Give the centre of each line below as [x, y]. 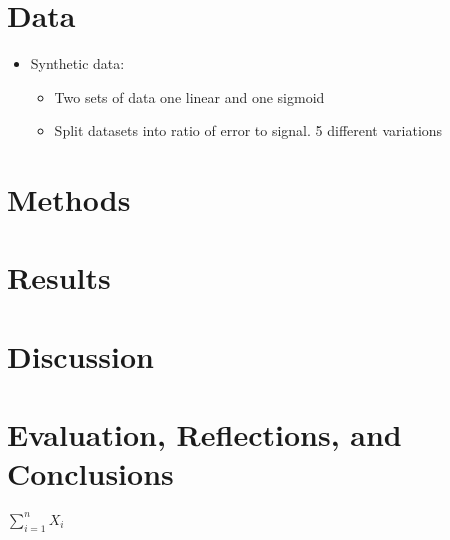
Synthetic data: [77, 63]
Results [59, 277]
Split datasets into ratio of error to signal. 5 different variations [248, 130]
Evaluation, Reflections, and [204, 434]
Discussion [80, 355]
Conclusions [90, 473]
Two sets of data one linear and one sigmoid [189, 96]
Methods [69, 199]
